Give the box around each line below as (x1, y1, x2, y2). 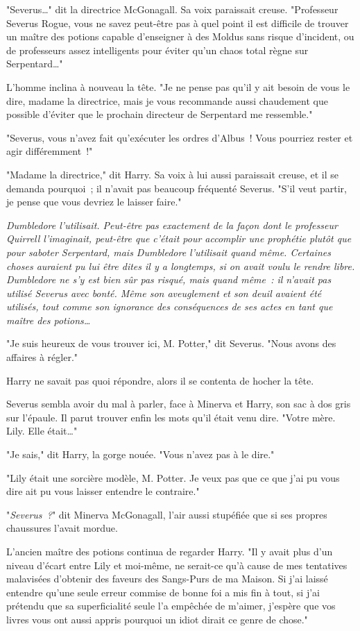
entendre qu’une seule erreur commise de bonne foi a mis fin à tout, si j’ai (6, 584, 320, 599)
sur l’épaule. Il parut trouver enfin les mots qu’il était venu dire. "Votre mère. (6, 410, 336, 424)
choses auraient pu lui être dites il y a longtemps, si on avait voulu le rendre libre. (6, 258, 355, 273)
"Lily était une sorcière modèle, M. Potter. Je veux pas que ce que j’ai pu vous (6, 470, 340, 485)
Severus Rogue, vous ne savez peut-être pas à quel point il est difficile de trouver (6, 15, 349, 30)
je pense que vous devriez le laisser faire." (6, 194, 182, 209)
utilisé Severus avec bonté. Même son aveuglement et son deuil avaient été (6, 285, 322, 300)
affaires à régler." (6, 350, 78, 364)
